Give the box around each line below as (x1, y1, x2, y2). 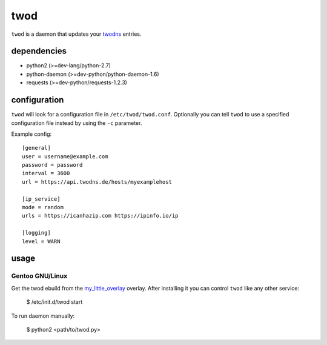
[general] (22, 144, 51, 152)
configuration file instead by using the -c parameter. (11, 119, 142, 127)
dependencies (11, 46, 67, 56)
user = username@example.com (22, 153, 108, 160)
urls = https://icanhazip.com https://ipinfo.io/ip (22, 212, 179, 219)
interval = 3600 (22, 170, 70, 177)
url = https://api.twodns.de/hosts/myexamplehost (22, 178, 173, 185)
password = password (22, 161, 83, 169)
